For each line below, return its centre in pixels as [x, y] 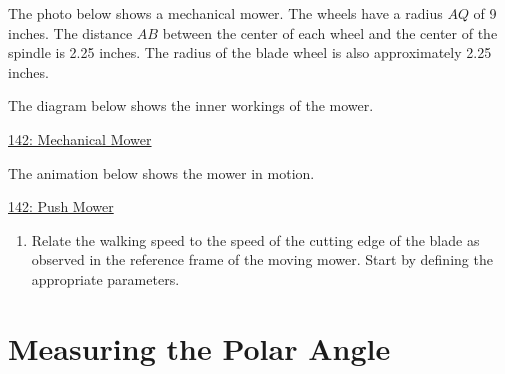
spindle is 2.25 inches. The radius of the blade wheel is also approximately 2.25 [250, 52]
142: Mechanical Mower [80, 138]
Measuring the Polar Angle [199, 347]
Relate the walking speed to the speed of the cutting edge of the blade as [255, 239]
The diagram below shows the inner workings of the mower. [191, 105]
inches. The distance [70, 32]
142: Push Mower [61, 206]
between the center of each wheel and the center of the [330, 32]
